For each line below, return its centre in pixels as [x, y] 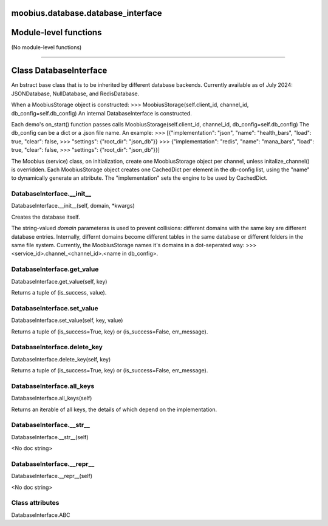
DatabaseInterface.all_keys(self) [52, 398]
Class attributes [35, 503]
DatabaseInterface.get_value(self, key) [59, 281]
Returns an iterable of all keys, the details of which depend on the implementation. [114, 409]
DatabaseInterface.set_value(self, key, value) [67, 320]
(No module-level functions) [46, 47]
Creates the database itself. [46, 217]
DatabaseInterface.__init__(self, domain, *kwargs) [73, 206]
